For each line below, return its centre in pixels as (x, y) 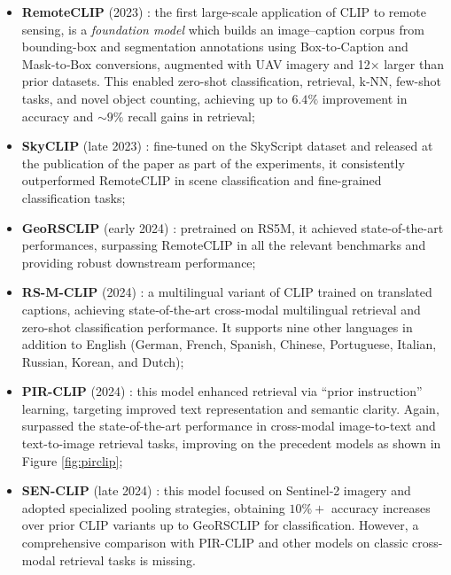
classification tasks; (74, 197)
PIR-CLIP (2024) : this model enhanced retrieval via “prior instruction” (222, 391)
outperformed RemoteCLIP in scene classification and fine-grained (202, 180)
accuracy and (58, 116)
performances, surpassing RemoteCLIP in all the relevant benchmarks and (224, 245)
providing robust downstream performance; (139, 262)
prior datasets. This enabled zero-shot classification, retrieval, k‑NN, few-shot (232, 81)
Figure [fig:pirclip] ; (72, 460)
